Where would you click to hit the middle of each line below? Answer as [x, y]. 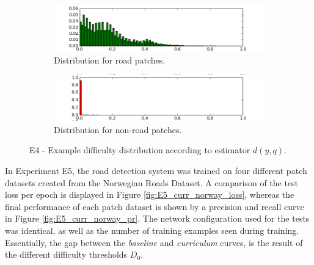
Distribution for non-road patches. [118, 129]
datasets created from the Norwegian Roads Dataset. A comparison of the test [152, 182]
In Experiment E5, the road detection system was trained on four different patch [156, 170]
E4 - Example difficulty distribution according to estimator [140, 150]
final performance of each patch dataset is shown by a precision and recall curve [155, 206]
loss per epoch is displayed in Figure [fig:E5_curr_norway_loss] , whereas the [150, 194]
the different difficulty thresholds [66, 254]
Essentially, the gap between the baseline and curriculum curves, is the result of [154, 242]
